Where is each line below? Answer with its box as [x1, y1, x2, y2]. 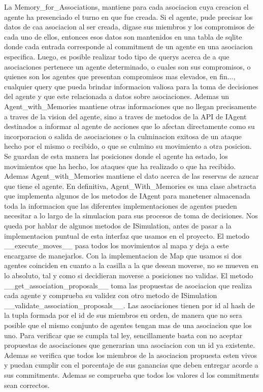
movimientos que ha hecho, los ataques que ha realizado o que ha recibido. [4, 160, 236, 171]
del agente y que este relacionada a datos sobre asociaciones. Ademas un [4, 91, 229, 102]
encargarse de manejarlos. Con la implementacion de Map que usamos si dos [4, 250, 242, 260]
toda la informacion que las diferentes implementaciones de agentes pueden [4, 200, 237, 211]
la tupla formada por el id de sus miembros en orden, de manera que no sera [4, 310, 242, 320]
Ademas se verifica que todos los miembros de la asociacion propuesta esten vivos [4, 349, 257, 360]
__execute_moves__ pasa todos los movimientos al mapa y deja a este [4, 240, 229, 251]
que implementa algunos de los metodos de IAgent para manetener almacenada [4, 190, 250, 201]
